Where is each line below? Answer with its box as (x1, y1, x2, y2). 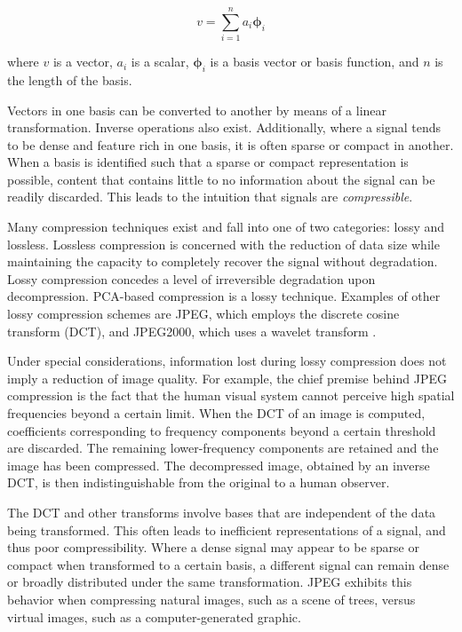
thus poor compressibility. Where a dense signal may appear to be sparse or (7, 538, 419, 557)
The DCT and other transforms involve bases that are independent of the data (7, 502, 436, 521)
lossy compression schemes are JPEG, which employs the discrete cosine (7, 304, 400, 323)
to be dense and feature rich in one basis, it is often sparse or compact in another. (7, 135, 454, 154)
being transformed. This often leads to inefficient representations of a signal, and (7, 520, 446, 539)
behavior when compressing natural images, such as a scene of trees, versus (7, 589, 416, 608)
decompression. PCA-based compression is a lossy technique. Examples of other (7, 287, 441, 305)
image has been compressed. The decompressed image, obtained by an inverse (7, 455, 430, 474)
